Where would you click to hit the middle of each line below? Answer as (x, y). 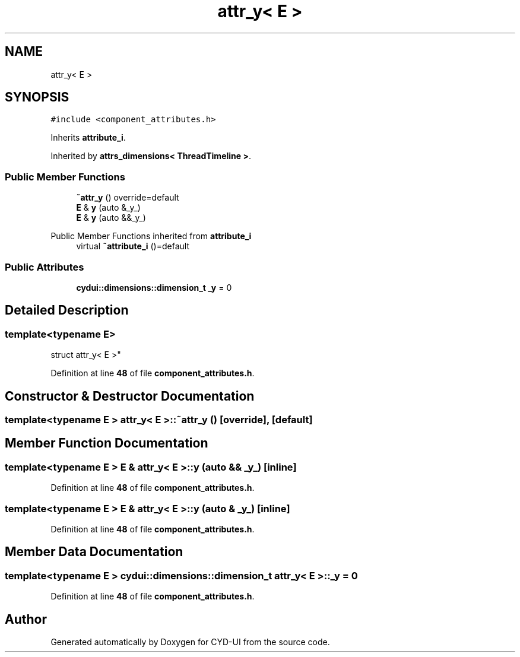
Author (26, 619)
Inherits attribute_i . (88, 138)
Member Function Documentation (107, 443)
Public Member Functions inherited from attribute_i (151, 236)
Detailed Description (67, 310)
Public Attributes (45, 267)
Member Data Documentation (94, 552)
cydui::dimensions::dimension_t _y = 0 (154, 287)
